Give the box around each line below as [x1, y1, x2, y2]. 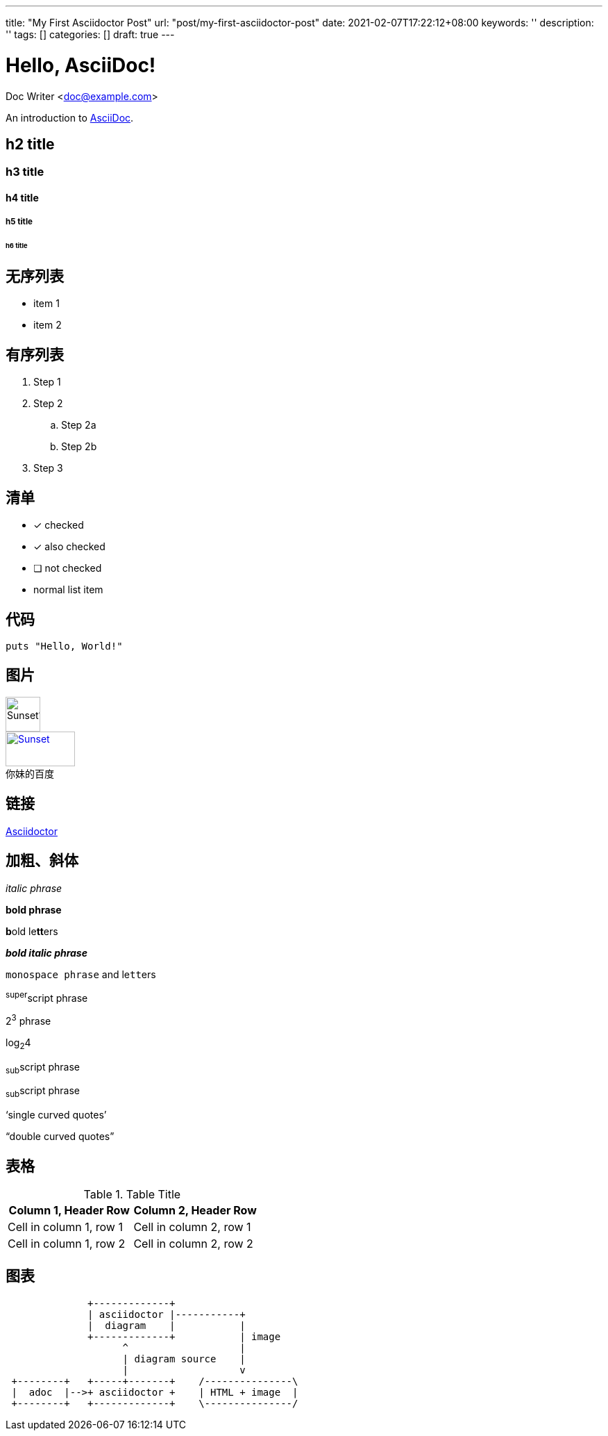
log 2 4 [6, 1036, 31, 1051]
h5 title [6, 217, 33, 227]
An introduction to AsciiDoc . [6, 111, 134, 124]
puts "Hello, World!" [6, 640, 123, 652]
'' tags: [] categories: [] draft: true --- [6, 28, 175, 40]
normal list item [33, 584, 103, 596]
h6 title [6, 242, 28, 250]
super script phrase [6, 989, 88, 1004]
